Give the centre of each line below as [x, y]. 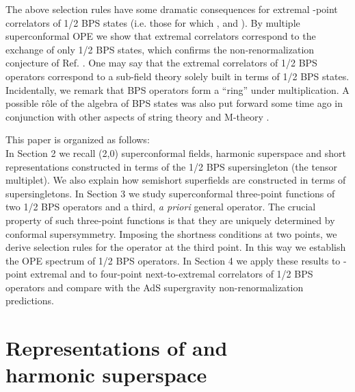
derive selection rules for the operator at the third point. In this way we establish [176, 247]
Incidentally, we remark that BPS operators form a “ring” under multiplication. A [177, 89]
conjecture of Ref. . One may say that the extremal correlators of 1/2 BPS [161, 63]
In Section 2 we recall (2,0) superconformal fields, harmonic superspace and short [176, 152]
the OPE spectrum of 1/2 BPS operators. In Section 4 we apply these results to [173, 260]
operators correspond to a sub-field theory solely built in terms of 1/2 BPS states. [177, 76]
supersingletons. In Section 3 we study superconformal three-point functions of [170, 193]
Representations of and [117, 348]
